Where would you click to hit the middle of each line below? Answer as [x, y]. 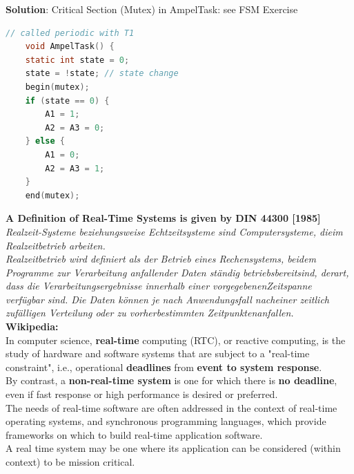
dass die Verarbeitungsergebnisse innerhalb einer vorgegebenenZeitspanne [159, 286]
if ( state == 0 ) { [67, 101]
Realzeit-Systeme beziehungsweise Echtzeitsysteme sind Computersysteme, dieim [174, 231]
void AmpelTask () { [70, 47]
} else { [45, 141]
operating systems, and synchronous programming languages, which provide [166, 421]
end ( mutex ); [52, 195]
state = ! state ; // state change [102, 74]
